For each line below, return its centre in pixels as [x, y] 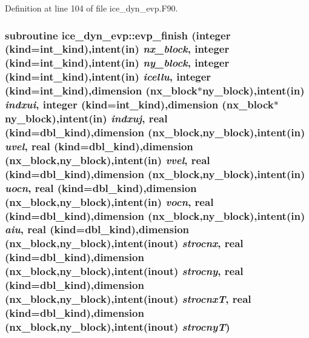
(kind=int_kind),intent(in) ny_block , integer [117, 63]
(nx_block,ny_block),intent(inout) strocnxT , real [128, 299]
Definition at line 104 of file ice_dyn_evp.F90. [91, 8]
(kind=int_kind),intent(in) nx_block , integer [117, 49]
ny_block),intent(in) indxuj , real [86, 118]
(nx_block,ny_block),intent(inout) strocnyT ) [118, 326]
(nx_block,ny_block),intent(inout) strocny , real [124, 271]
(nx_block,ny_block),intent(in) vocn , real [109, 201]
